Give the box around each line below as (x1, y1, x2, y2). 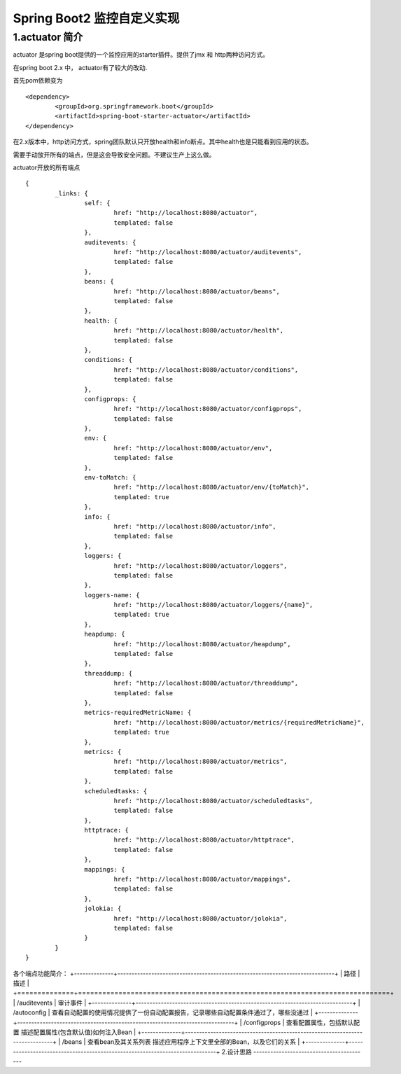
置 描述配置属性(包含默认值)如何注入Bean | (13, 1028, 136, 1036)
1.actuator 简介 (13, 31, 83, 43)
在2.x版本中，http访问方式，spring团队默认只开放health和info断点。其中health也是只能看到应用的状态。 (13, 137, 313, 146)
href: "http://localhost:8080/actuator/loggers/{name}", (113, 601, 314, 609)
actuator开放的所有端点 (13, 163, 80, 172)
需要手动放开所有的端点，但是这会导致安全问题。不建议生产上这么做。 (13, 151, 216, 159)
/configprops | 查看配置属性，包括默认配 (243, 1018, 360, 1026)
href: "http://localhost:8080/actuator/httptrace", (113, 836, 295, 844)
